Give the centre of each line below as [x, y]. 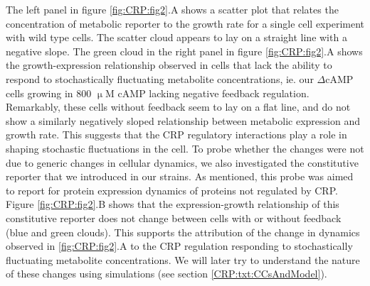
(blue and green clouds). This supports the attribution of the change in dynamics [183, 232]
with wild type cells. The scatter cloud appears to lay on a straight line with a [176, 37]
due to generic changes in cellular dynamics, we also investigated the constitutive [182, 162]
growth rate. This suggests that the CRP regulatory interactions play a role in [176, 134]
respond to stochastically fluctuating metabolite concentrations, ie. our [160, 78]
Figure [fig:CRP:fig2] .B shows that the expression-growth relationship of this [173, 204]
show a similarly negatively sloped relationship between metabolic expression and [183, 120]
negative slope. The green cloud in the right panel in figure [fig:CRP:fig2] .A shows [184, 51]
